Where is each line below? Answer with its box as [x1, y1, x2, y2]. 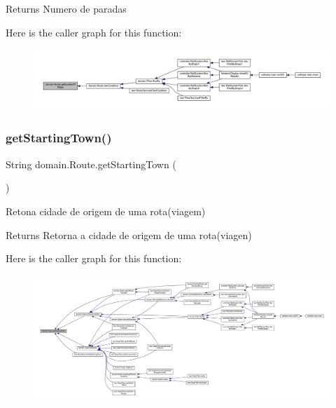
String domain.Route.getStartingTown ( [6, 156, 176, 171]
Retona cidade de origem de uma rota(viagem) [6, 203, 206, 218]
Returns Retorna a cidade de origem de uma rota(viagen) [6, 227, 252, 242]
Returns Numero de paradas [6, 1, 127, 15]
